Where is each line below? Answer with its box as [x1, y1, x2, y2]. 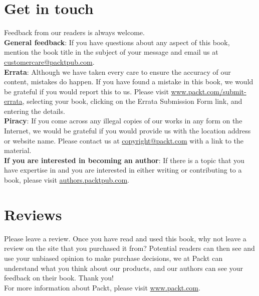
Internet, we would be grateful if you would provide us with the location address [4, 125, 251, 136]
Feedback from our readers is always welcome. [4, 27, 145, 38]
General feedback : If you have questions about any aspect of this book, [4, 37, 230, 47]
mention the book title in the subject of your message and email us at [4, 47, 218, 57]
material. [4, 145, 32, 156]
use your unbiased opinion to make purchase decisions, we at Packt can [4, 252, 223, 263]
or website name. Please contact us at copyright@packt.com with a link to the [4, 135, 244, 145]
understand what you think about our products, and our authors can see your [4, 262, 243, 273]
